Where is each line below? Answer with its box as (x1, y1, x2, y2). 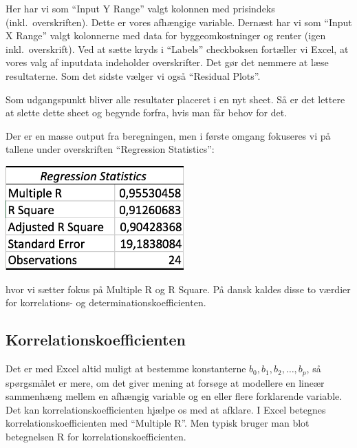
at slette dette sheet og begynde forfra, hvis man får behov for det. (6, 105, 288, 120)
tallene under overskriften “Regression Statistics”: (6, 142, 215, 156)
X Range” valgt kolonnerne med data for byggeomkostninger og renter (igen (6, 28, 326, 43)
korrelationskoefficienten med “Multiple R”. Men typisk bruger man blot (6, 416, 310, 430)
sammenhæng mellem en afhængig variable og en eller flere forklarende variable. (6, 389, 343, 403)
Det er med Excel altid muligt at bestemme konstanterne (6, 361, 246, 376)
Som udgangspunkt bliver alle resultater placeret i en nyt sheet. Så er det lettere (6, 92, 345, 106)
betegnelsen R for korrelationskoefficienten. (6, 429, 186, 443)
